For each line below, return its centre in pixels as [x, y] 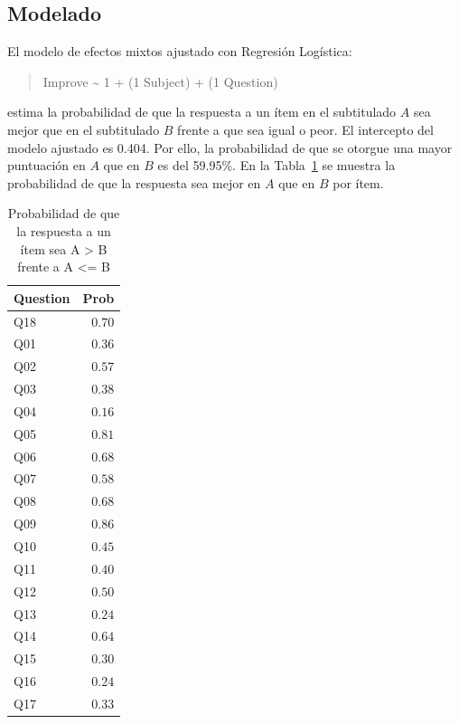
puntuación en [47, 165]
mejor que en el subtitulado [84, 129]
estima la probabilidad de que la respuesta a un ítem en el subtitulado [202, 112]
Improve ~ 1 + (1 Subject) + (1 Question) [160, 81]
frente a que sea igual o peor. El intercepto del [305, 129]
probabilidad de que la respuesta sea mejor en [134, 182]
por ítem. [358, 182]
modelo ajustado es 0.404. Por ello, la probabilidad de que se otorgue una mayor [230, 147]
